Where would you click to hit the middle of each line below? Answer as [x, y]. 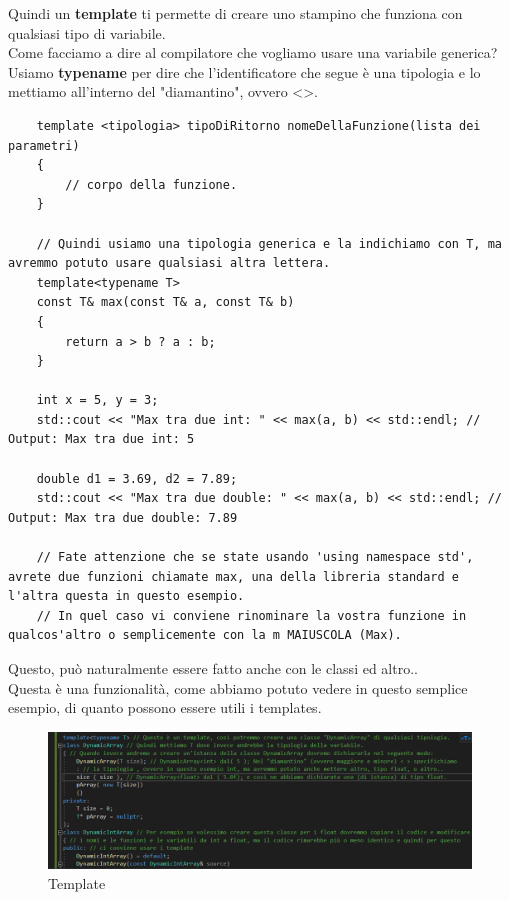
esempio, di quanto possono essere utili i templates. [165, 707]
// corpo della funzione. [151, 184]
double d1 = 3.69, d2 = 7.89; [137, 478]
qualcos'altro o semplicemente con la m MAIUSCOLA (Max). [205, 635]
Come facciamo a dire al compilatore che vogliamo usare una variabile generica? [253, 52]
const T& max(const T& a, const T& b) [165, 302]
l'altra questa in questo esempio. [126, 596]
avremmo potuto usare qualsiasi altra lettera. [169, 263]
